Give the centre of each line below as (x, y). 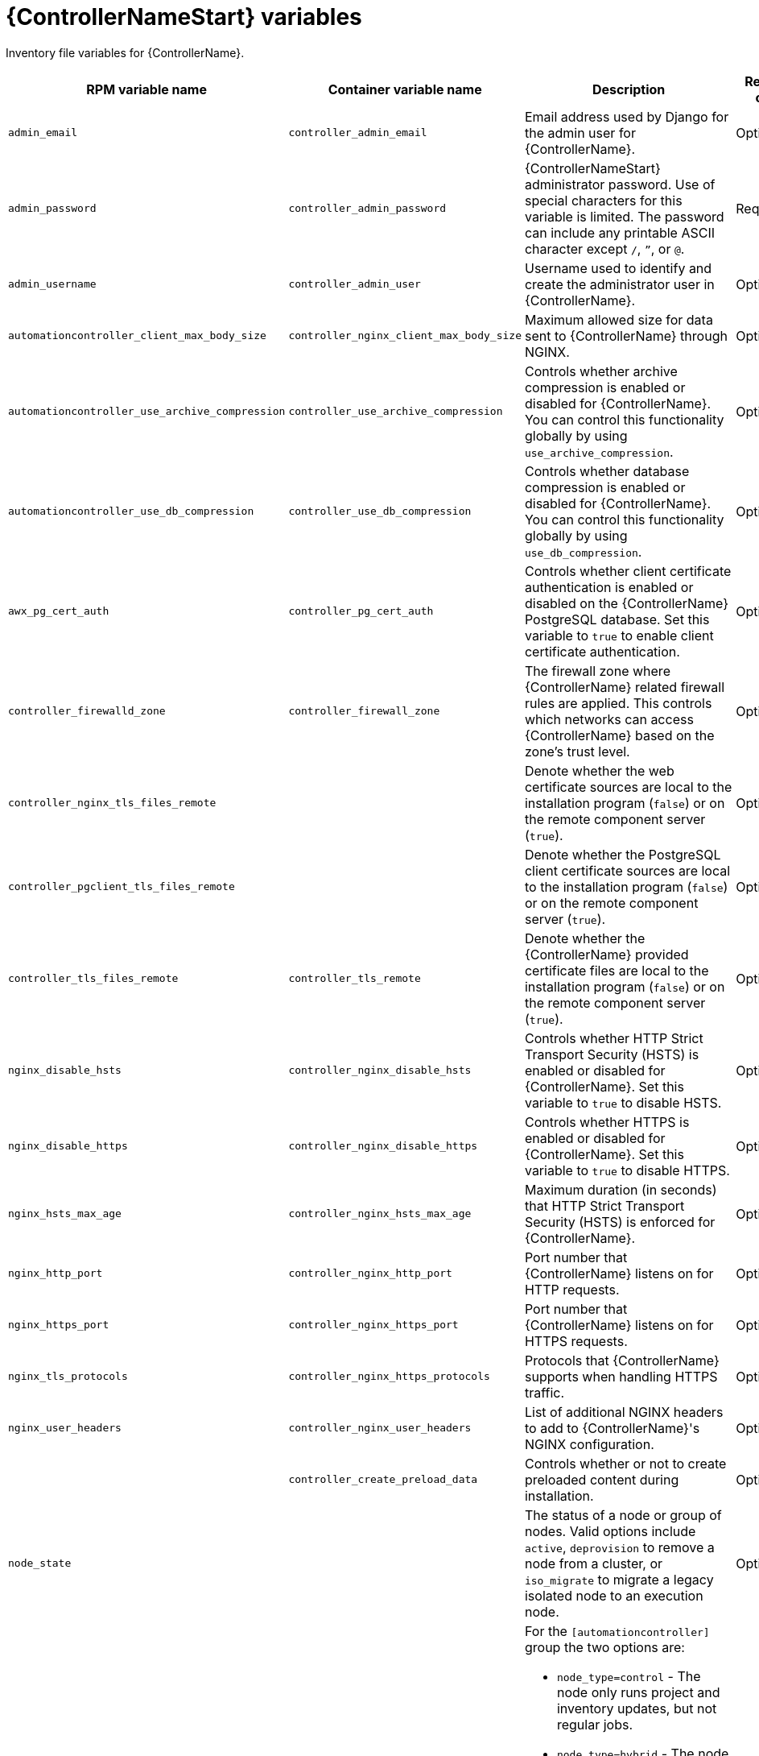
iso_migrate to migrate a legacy (619, 1579)
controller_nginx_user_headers (380, 1428)
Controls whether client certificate (628, 571)
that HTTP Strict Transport (604, 1205)
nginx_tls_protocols (68, 1377)
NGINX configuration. (589, 1444)
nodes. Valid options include (610, 1531)
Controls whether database (607, 471)
